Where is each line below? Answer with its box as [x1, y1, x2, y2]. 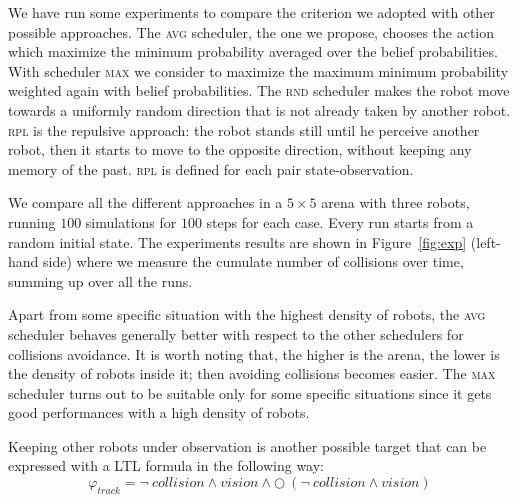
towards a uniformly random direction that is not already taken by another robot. [8, 99, 511, 120]
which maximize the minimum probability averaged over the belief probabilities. [8, 41, 498, 62]
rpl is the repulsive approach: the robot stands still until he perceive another [8, 119, 480, 140]
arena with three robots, [321, 192, 470, 213]
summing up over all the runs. [8, 270, 193, 291]
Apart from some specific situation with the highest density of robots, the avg [8, 304, 486, 325]
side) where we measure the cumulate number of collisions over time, [43, 251, 464, 272]
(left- [470, 231, 501, 252]
